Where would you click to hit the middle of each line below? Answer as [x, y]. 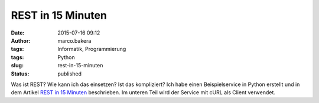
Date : [18, 33]
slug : [17, 66]
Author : [21, 40]
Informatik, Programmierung [92, 49]
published [70, 74]
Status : [20, 74]
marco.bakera [74, 40]
